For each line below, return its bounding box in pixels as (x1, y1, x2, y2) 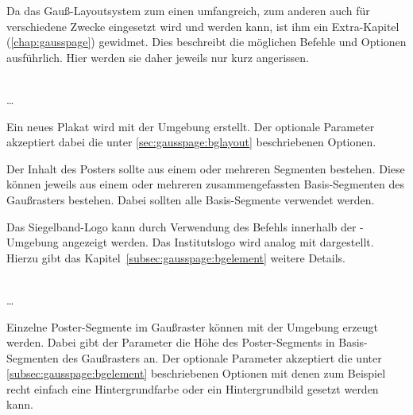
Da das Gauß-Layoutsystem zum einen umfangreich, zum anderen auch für (6, 2, 370, 18)
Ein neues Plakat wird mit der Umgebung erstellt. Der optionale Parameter (6, 118, 375, 134)
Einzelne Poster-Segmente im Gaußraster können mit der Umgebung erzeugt (6, 318, 378, 335)
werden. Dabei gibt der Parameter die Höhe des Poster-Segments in (6, 334, 335, 351)
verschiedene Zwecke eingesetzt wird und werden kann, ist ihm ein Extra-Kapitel (6, 17, 399, 34)
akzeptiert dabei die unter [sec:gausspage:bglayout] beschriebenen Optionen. (6, 134, 376, 150)
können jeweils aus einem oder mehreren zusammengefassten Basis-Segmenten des (6, 176, 404, 192)
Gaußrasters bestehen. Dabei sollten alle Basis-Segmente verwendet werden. (6, 191, 375, 207)
